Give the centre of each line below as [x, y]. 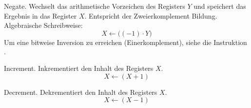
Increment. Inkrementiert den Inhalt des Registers [79, 68]
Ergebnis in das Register [40, 15]
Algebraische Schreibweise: [43, 25]
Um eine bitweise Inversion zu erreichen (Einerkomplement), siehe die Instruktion [125, 42]
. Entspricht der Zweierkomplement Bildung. [151, 15]
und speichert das [220, 6]
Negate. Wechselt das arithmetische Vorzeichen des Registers [95, 6]
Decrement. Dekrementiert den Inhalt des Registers [81, 92]
